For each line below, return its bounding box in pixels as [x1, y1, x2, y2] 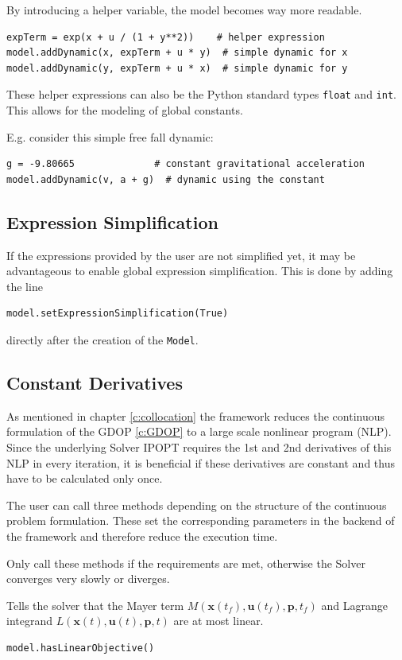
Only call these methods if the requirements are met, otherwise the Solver [6, 554, 365, 571]
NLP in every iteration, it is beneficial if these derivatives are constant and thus [6, 454, 395, 471]
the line [6, 278, 43, 294]
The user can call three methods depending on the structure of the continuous [6, 496, 387, 513]
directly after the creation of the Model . [6, 331, 199, 347]
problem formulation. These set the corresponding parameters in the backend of [6, 512, 395, 529]
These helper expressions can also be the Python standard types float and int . [6, 86, 396, 103]
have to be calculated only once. [6, 470, 163, 487]
